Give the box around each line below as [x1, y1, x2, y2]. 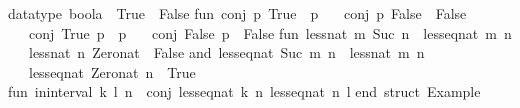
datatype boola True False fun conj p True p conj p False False [8, 3, 467, 23]
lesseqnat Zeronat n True [28, 61, 196, 82]
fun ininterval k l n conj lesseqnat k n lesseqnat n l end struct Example [8, 81, 481, 102]
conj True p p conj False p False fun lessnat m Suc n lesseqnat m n [28, 22, 512, 43]
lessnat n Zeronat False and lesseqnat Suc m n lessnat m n [28, 42, 425, 63]
